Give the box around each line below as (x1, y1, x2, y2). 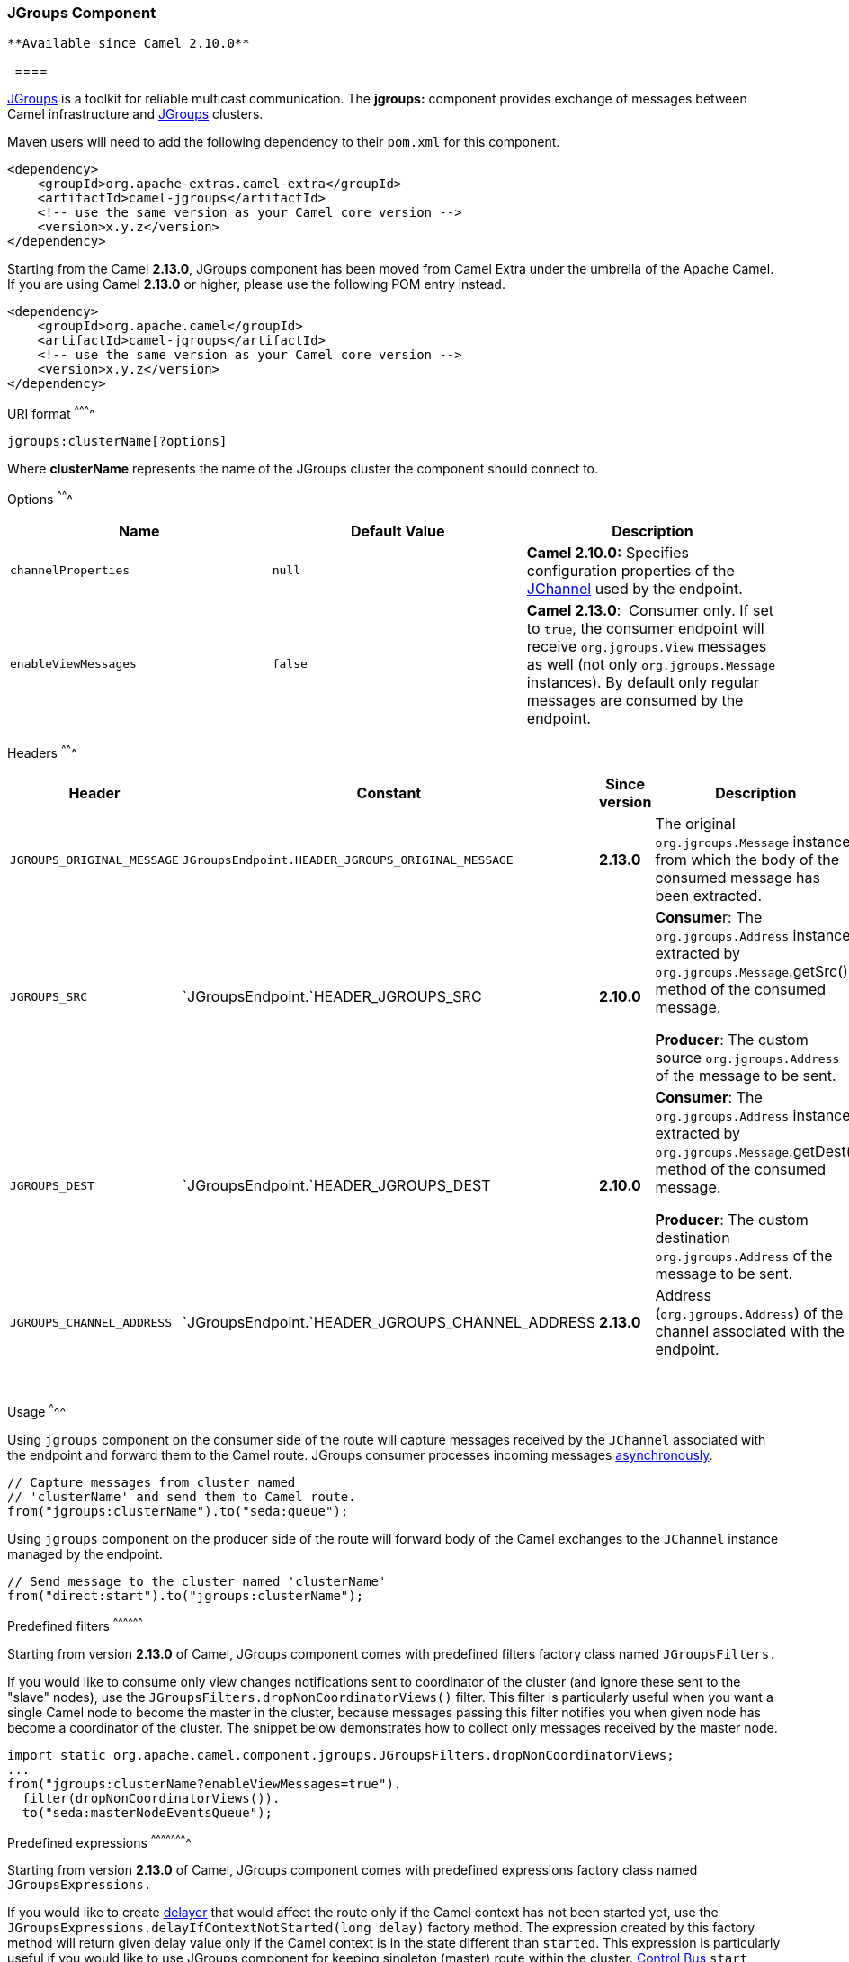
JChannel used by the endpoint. (526, 579, 743, 598)
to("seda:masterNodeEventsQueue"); (22, 1804, 273, 1820)
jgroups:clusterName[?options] (7, 434, 228, 449)
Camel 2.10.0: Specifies (526, 543, 689, 562)
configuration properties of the (526, 561, 735, 580)
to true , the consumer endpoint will (526, 618, 764, 637)
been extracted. (655, 886, 762, 905)
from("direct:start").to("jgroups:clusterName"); (7, 1588, 364, 1603)
